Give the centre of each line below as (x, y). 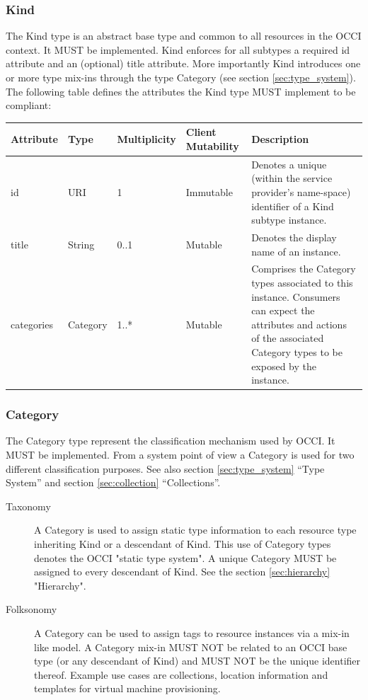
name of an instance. (296, 251)
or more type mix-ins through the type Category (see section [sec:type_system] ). (181, 77)
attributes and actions (299, 324)
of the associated (288, 338)
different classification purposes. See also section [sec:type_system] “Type (165, 468)
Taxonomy (28, 506)
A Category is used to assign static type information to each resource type (195, 530)
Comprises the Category (304, 269)
